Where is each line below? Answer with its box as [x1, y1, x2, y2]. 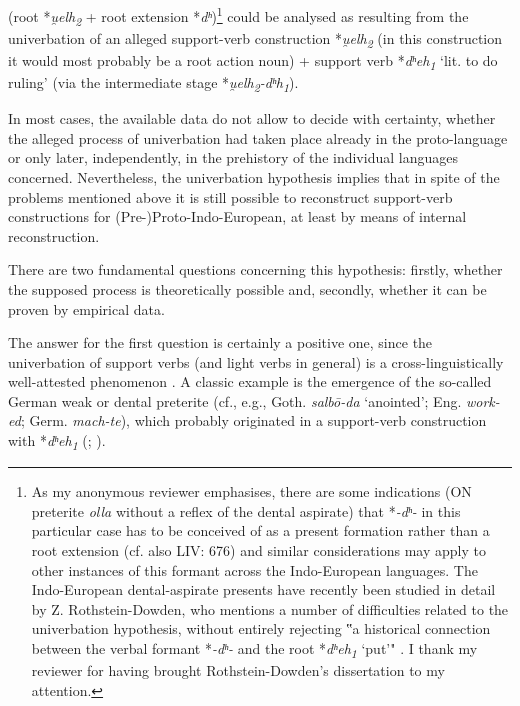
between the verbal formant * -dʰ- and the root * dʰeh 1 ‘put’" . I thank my [31, 637, 478, 661]
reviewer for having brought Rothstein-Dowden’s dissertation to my [31, 660, 445, 681]
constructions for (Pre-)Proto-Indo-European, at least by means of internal [8, 206, 467, 227]
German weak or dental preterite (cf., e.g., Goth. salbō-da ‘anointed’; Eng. [8, 390, 462, 411]
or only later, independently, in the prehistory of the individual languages [8, 147, 458, 168]
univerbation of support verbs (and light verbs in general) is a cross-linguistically [8, 351, 504, 372]
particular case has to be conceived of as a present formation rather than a [31, 520, 490, 541]
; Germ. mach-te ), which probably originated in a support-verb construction [20, 410, 487, 431]
